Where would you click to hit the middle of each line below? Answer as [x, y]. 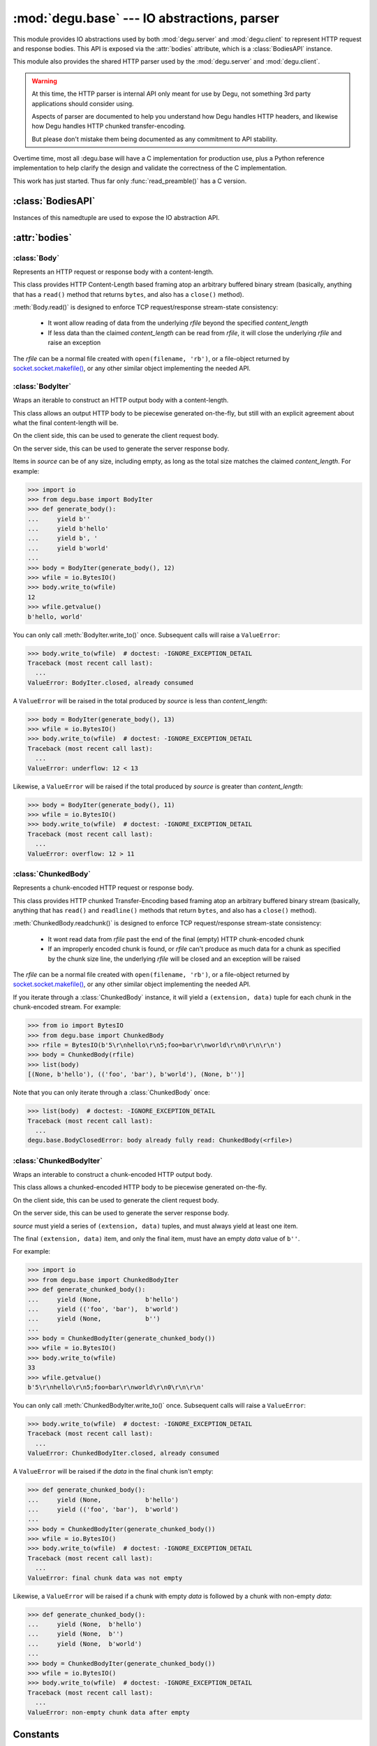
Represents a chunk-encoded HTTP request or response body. [103, 888]
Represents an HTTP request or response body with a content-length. [113, 272]
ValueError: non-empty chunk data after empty [109, 1712]
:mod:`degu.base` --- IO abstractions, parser [146, 18]
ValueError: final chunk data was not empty [105, 1578]
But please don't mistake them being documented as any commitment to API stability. [155, 139]
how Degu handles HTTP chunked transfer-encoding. [109, 126]
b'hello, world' [56, 617]
